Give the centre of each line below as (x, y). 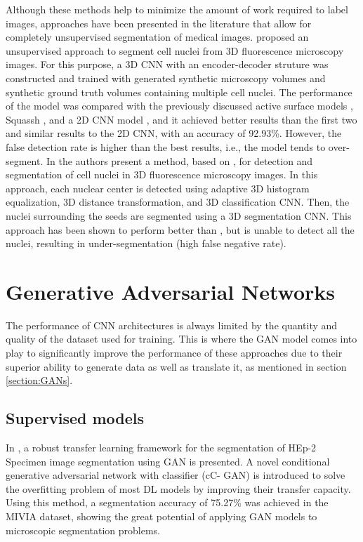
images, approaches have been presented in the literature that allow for (159, 23)
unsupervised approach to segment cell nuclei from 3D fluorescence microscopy (175, 50)
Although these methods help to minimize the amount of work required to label (177, 9)
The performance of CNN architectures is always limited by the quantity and (172, 325)
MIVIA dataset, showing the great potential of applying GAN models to (161, 516)
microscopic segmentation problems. (83, 530)
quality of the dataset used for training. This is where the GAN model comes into (181, 339)
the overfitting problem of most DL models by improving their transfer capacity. (178, 488)
